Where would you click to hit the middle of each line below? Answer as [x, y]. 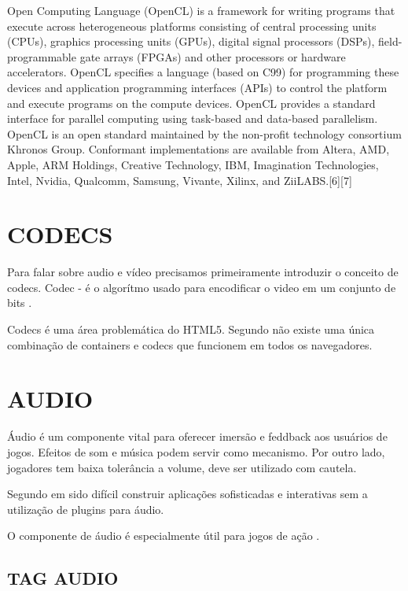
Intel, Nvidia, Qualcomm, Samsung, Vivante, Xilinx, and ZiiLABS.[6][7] [180, 180]
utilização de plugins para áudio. [86, 509]
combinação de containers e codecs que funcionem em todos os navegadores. [190, 344]
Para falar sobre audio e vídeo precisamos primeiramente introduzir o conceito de [203, 272]
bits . [20, 303]
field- [390, 41]
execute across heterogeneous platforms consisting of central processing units [192, 26]
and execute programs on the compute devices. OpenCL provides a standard [191, 103]
